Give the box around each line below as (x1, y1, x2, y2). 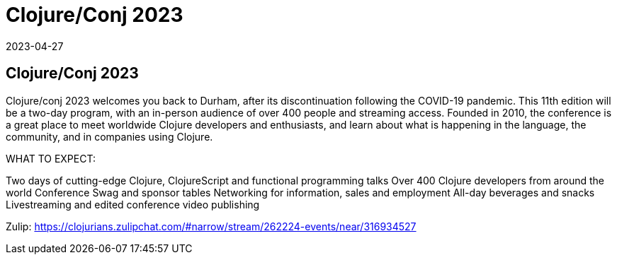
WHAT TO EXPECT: (6, 152, 96, 165)
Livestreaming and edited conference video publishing (6, 198, 260, 211)
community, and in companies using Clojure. (6, 130, 213, 143)
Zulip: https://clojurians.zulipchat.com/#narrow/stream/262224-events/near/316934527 (6, 220, 417, 232)
